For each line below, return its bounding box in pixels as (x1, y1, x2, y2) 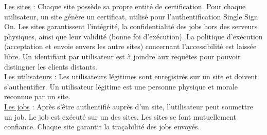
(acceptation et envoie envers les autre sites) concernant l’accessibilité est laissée (4, 41, 257, 52)
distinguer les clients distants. (4, 61, 97, 72)
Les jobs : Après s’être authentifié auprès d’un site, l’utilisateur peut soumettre (4, 101, 254, 111)
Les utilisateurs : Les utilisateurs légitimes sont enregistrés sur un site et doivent (4, 71, 258, 82)
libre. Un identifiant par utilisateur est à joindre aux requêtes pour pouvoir (4, 51, 241, 61)
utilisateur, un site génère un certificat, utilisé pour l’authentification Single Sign (4, 11, 258, 21)
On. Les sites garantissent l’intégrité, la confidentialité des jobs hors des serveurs (4, 21, 258, 32)
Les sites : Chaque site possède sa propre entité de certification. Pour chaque (4, 1, 246, 11)
